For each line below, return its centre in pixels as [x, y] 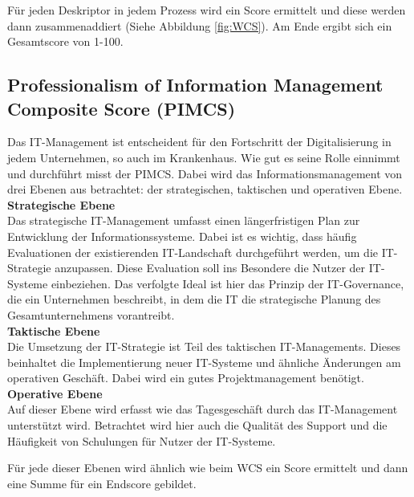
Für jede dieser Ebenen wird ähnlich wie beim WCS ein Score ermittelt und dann [208, 468]
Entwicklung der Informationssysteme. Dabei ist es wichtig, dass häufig [182, 236]
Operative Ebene [55, 393]
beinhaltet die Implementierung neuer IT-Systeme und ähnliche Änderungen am [204, 362]
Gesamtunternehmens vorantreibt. [91, 314]
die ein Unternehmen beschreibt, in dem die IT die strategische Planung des [194, 299]
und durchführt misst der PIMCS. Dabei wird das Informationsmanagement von [205, 173]
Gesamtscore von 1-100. [65, 41]
